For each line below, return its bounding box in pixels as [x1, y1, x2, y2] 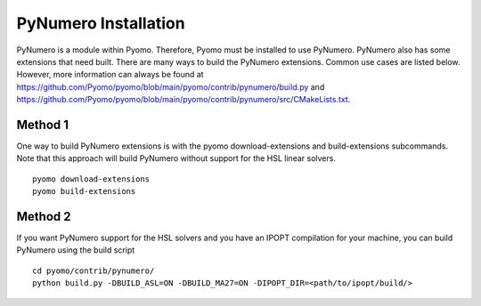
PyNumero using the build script [16, 245, 135, 255]
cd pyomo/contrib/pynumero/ [32, 265, 155, 276]
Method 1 [16, 117, 69, 133]
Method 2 [16, 209, 71, 224]
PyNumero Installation [16, 13, 186, 33]
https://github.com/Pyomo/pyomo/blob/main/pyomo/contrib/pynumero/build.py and [16, 81, 325, 93]
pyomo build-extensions [32, 187, 136, 197]
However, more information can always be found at [16, 69, 204, 80]
